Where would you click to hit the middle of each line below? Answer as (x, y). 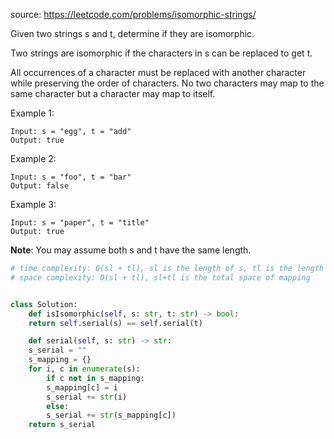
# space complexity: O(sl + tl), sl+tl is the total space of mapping (160, 277)
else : (58, 406)
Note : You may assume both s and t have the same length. (131, 250)
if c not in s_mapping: (95, 378)
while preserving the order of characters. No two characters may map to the (167, 83)
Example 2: (33, 158)
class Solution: (44, 304)
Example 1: (32, 113)
